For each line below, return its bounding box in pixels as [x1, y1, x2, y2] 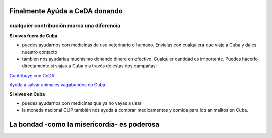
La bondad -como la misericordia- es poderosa [9, 120, 160, 129]
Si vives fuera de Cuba [9, 33, 58, 39]
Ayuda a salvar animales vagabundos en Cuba [9, 82, 106, 88]
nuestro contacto [22, 49, 58, 55]
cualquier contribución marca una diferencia [9, 22, 121, 29]
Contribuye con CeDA [9, 72, 55, 78]
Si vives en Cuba [9, 91, 45, 97]
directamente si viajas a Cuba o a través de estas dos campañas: [22, 63, 157, 69]
